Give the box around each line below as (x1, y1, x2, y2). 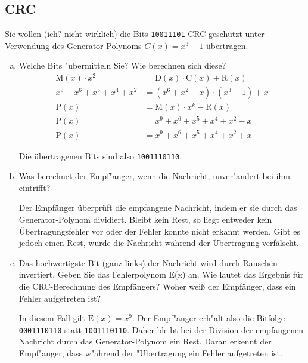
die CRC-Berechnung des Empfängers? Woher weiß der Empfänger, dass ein (18, 279, 296, 292)
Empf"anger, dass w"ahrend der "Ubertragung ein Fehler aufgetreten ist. (18, 346, 282, 359)
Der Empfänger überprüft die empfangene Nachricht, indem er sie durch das (18, 201, 297, 214)
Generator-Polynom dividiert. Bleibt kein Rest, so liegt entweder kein (18, 213, 272, 225)
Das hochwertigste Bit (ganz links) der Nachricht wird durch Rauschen (18, 256, 278, 269)
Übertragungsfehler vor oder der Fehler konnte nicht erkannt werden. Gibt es (18, 224, 300, 237)
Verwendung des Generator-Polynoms (5, 39, 142, 51)
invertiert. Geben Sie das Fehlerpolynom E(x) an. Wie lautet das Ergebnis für (18, 268, 304, 281)
